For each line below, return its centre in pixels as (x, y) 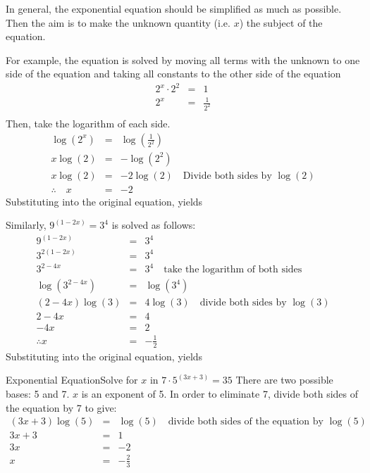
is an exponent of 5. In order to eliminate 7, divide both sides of (220, 394)
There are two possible (284, 380)
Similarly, (26, 225)
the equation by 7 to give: (61, 407)
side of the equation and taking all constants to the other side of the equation (173, 74)
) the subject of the (281, 22)
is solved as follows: (154, 225)
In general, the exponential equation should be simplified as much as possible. (174, 8)
